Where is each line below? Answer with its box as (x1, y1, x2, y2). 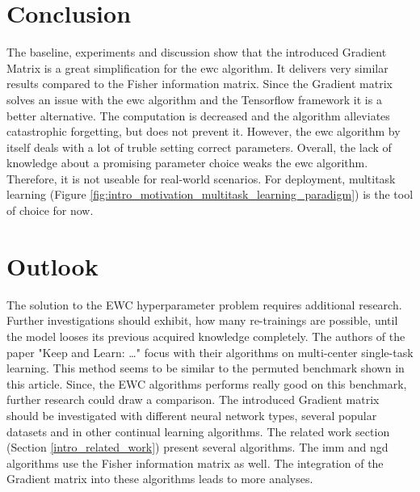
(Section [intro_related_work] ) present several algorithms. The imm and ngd (6, 439, 388, 456)
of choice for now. (6, 202, 94, 219)
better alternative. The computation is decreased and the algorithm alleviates (6, 107, 390, 124)
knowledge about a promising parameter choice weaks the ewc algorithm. (6, 154, 368, 171)
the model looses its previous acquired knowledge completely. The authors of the (6, 327, 405, 344)
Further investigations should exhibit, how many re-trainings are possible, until (6, 312, 398, 329)
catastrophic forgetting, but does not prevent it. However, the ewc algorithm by (6, 123, 401, 140)
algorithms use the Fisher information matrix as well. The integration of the (6, 454, 384, 471)
